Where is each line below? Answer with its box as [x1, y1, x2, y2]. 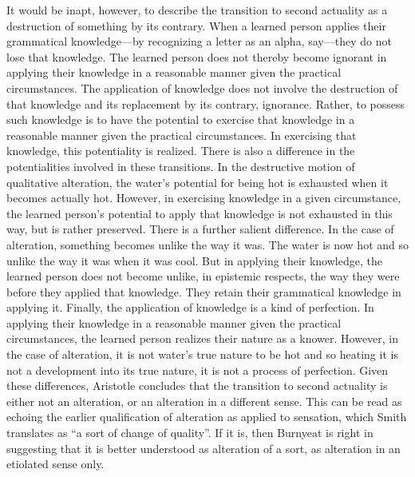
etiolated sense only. [6, 455, 105, 472]
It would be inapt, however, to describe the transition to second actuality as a [6, 2, 388, 18]
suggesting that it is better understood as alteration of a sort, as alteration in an [6, 439, 401, 456]
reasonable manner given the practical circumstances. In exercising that [6, 126, 357, 143]
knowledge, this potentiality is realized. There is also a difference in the [6, 142, 355, 159]
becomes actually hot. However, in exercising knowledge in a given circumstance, [6, 189, 401, 206]
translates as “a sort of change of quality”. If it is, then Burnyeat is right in [6, 424, 373, 441]
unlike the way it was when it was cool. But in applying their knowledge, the [6, 252, 382, 268]
